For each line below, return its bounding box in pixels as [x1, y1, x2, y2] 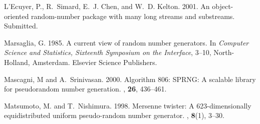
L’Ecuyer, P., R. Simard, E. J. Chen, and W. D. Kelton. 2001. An [4, 1, 210, 11]
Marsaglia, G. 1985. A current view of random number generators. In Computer [4, 37, 249, 47]
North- [213, 47, 234, 57]
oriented [4, 10, 29, 21]
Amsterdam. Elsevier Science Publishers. [32, 56, 157, 67]
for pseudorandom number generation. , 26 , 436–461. [4, 83, 167, 94]
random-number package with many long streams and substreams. [31, 10, 235, 21]
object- [212, 1, 233, 11]
